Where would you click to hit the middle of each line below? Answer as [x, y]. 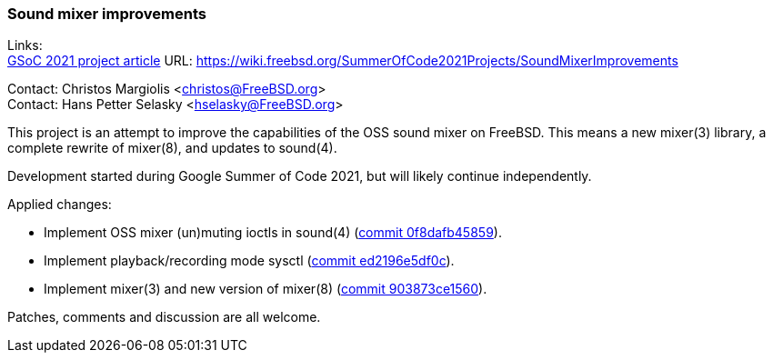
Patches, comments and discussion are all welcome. [164, 317]
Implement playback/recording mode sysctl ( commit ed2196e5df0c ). [249, 261]
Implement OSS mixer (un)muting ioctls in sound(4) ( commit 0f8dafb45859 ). [273, 233]
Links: [25, 45]
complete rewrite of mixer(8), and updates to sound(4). [172, 148]
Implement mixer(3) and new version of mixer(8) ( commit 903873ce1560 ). [266, 289]
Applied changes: [60, 205]
